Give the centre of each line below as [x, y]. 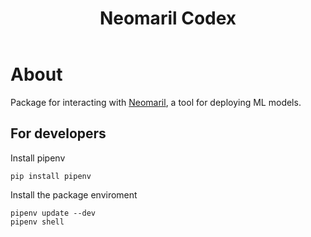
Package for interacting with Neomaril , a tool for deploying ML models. [156, 102]
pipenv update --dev [53, 213]
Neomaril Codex [168, 18]
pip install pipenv [51, 176]
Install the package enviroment [74, 194]
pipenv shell [37, 222]
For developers [58, 133]
